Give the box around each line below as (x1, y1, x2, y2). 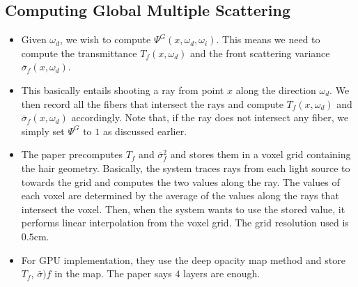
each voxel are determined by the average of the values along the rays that (21, 188, 339, 203)
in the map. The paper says (54, 266, 172, 281)
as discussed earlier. (102, 123, 187, 138)
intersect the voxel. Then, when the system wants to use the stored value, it (21, 201, 345, 216)
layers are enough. (183, 266, 260, 281)
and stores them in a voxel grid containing (170, 147, 351, 162)
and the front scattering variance (190, 45, 330, 60)
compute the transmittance (21, 45, 137, 60)
